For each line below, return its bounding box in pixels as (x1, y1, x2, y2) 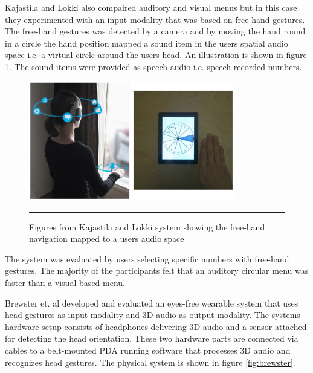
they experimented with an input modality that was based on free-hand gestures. (5, 13, 305, 25)
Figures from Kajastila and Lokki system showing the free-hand (29, 220, 265, 233)
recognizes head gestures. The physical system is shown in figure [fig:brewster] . (5, 355, 295, 368)
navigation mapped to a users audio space (29, 232, 184, 245)
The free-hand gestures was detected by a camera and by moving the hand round (5, 25, 306, 37)
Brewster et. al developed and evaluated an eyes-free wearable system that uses (5, 296, 298, 309)
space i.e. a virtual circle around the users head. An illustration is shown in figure (5, 48, 307, 61)
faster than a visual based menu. (5, 276, 125, 289)
